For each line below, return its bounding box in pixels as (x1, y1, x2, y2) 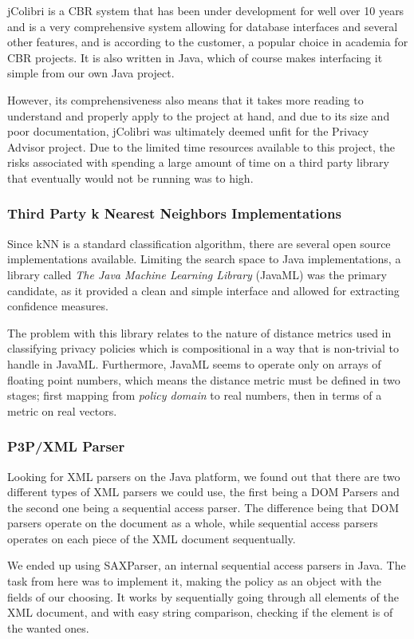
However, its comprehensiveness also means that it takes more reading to (7, 91, 364, 108)
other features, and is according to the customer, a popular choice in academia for (7, 34, 408, 50)
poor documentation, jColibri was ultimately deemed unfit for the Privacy (7, 123, 369, 140)
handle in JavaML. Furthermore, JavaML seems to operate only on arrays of (7, 355, 381, 372)
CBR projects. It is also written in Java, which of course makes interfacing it (7, 49, 383, 65)
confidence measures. (7, 298, 108, 314)
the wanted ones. (7, 619, 89, 636)
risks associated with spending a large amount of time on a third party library (7, 154, 389, 171)
